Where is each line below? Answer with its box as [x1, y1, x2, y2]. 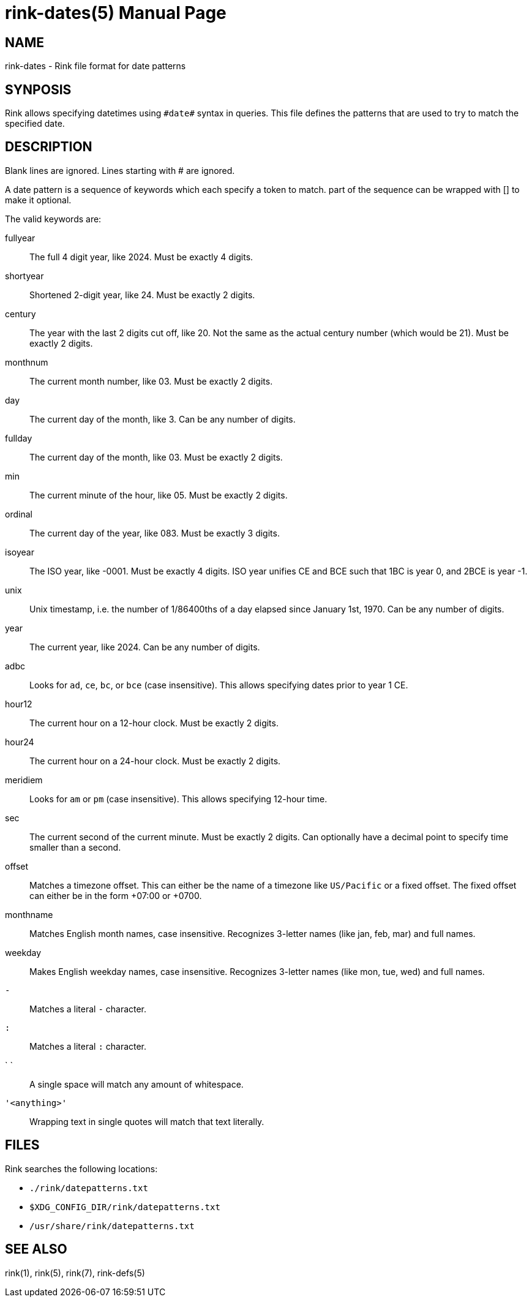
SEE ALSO [5, 1241, 67, 1257]
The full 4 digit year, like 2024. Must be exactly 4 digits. [29, 251, 253, 262]
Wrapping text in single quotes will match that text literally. [29, 1116, 264, 1127]
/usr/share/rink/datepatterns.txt [29, 1221, 195, 1231]
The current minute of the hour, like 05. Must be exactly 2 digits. [29, 489, 288, 500]
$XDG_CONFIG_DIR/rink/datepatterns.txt [29, 1202, 220, 1212]
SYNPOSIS [5, 81, 72, 97]
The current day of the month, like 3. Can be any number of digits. [29, 413, 296, 424]
